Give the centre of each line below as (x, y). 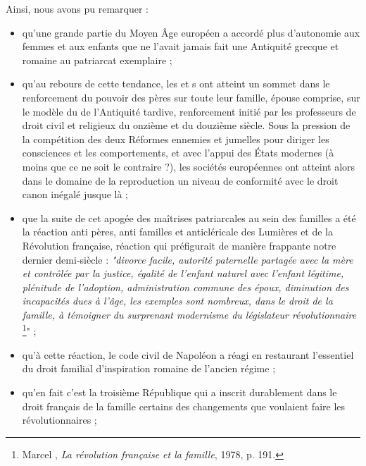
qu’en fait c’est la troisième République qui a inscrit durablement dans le (179, 392)
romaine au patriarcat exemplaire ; (97, 60)
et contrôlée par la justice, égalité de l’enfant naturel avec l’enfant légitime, (183, 273)
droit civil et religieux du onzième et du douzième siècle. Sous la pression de (186, 125)
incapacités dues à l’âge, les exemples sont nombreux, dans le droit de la (177, 301)
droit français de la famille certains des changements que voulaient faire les (184, 406)
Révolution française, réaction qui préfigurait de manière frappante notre (179, 245)
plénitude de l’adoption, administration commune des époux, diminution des (185, 287)
